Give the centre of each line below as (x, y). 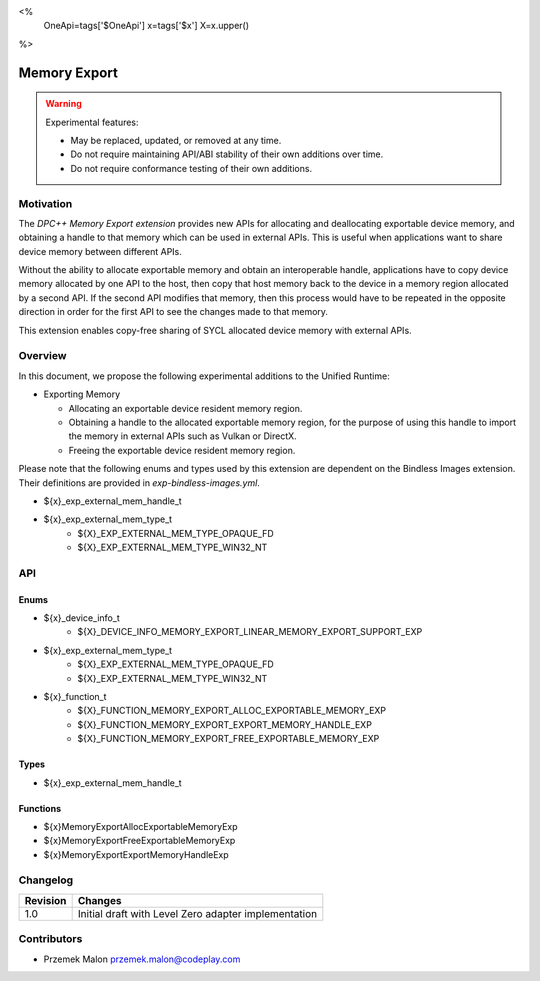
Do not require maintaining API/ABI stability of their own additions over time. (227, 154)
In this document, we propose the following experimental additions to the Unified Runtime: (204, 376)
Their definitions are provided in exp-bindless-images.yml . (139, 482)
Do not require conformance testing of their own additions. (191, 168)
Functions (40, 808)
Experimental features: (92, 122)
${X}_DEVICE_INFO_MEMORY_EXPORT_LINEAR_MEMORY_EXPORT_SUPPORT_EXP (250, 632)
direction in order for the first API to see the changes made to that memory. (173, 312)
